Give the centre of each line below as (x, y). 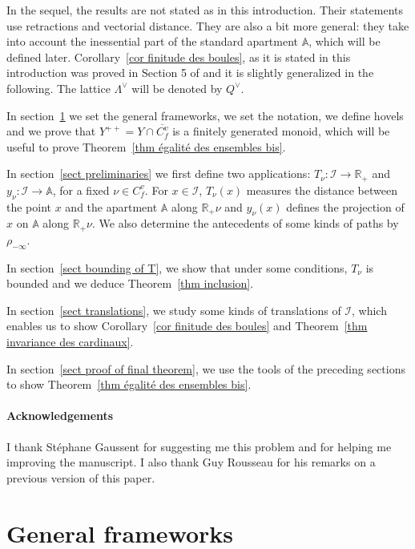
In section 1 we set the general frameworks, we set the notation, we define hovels (205, 115)
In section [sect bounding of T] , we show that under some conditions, (177, 267)
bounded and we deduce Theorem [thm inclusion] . (130, 283)
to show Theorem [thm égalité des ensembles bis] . (129, 384)
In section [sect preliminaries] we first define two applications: (159, 174)
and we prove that (51, 131)
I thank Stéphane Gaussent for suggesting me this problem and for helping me (199, 446)
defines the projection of (345, 206)
